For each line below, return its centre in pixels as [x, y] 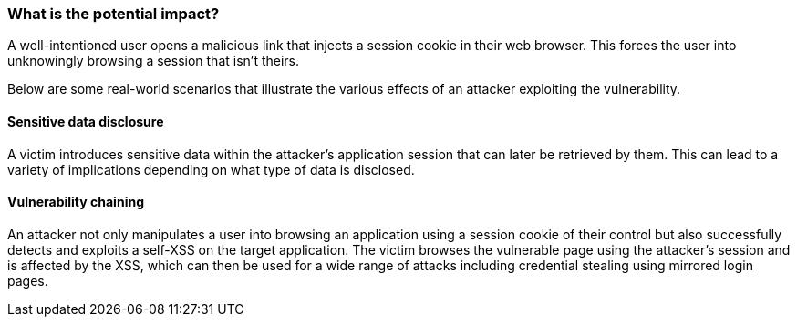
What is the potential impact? [114, 14]
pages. [28, 280]
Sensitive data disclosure [86, 121]
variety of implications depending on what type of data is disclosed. [211, 169]
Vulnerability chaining [76, 202]
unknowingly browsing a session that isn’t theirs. [154, 61]
